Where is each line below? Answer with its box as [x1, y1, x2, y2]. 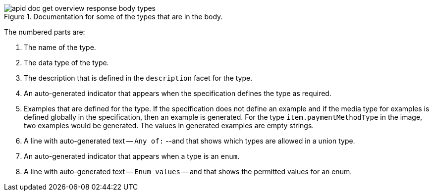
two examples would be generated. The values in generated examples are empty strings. [24, 121, 314, 130]
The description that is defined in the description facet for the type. [24, 74, 253, 82]
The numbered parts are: [4, 28, 85, 36]
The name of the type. [24, 43, 96, 51]
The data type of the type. [24, 58, 109, 67]
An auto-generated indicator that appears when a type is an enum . [24, 152, 240, 160]
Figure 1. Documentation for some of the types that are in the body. [4, 12, 223, 21]
